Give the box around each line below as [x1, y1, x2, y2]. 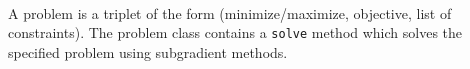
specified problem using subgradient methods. [8, 41, 288, 62]
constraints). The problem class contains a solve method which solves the [8, 22, 463, 43]
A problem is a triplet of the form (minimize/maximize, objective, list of [8, 2, 452, 23]
